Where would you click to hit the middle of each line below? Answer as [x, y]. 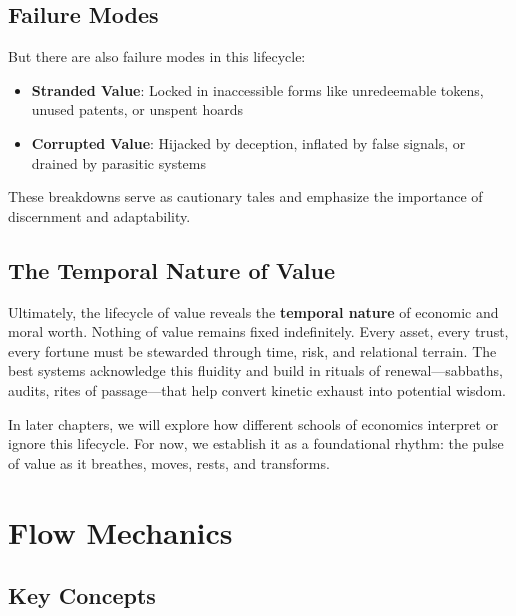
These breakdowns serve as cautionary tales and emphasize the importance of [245, 196]
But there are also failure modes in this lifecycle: [157, 56]
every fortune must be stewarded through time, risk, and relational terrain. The [252, 350]
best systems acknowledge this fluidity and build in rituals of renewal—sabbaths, [255, 370]
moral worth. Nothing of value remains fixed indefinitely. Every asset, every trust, [258, 331]
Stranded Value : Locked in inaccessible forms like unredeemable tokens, [257, 89]
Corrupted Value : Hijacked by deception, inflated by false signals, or [248, 142]
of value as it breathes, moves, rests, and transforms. [169, 462]
